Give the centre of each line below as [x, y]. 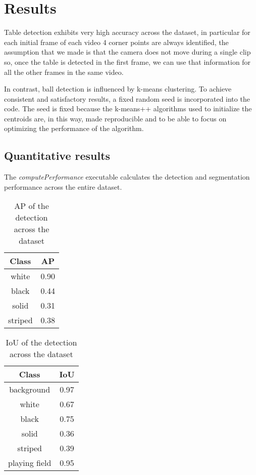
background [30, 390]
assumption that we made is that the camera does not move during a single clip [127, 52]
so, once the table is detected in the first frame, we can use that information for [127, 61]
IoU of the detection [41, 342]
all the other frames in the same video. [64, 72]
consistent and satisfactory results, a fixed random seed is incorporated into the [127, 98]
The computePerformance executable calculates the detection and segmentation [127, 177]
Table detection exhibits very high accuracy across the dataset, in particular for [127, 32]
